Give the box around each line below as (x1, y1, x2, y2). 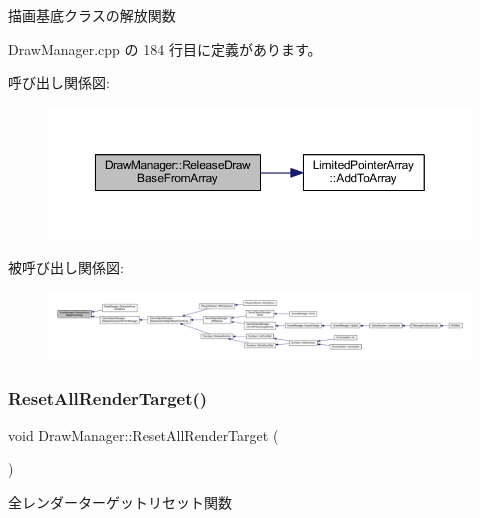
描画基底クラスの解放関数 (8, 5, 176, 25)
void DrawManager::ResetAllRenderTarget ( (8, 424, 279, 445)
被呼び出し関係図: (8, 256, 124, 277)
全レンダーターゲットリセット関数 (8, 492, 232, 513)
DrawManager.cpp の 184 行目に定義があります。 (8, 38, 322, 59)
